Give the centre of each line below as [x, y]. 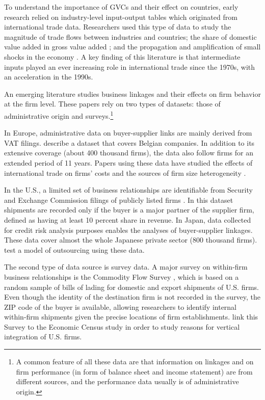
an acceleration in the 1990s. [49, 77]
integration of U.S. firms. [43, 337]
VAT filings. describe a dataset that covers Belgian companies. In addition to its [129, 142]
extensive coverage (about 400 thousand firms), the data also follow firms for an [129, 153]
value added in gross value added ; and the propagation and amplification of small [132, 47]
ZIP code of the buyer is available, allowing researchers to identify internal [121, 306]
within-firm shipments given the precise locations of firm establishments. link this [131, 317]
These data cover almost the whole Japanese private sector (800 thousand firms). [131, 240]
